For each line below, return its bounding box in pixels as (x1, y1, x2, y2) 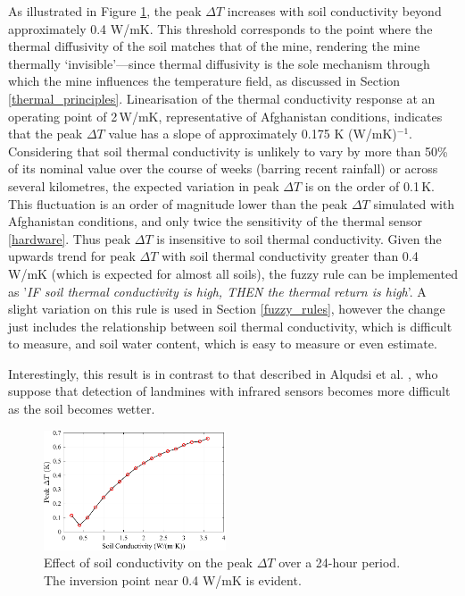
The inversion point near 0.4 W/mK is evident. (44, 570, 302, 589)
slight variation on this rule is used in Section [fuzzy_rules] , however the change (8, 299, 445, 318)
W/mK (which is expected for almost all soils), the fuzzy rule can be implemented (8, 264, 458, 282)
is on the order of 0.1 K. (304, 176, 436, 195)
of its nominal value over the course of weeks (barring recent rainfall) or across (8, 159, 438, 178)
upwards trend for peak (8, 247, 136, 265)
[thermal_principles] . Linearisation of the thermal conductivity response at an (8, 88, 436, 107)
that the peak (8, 124, 83, 143)
